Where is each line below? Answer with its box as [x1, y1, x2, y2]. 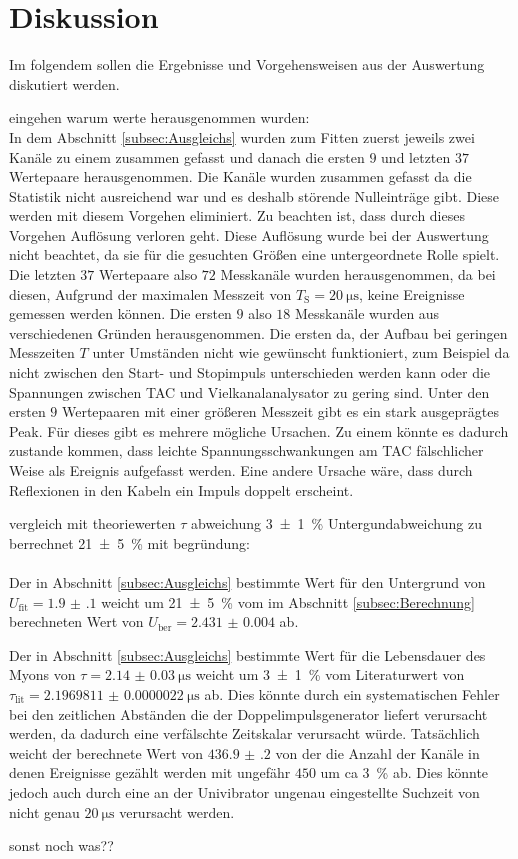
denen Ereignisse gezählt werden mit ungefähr [9, 762, 291, 783]
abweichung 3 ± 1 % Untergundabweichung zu [191, 513, 482, 534]
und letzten [381, 146, 451, 167]
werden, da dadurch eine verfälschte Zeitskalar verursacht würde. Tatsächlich [9, 723, 480, 744]
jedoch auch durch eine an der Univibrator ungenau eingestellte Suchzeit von [9, 781, 480, 802]
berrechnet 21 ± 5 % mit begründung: [9, 532, 250, 553]
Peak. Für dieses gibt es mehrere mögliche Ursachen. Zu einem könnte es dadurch [9, 420, 509, 441]
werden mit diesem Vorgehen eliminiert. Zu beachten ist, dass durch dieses [9, 205, 465, 226]
